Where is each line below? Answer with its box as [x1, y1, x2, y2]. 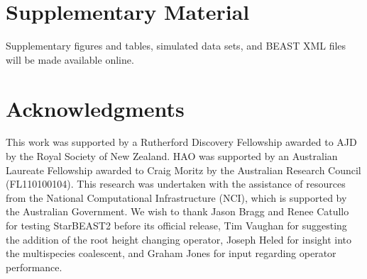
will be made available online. [6, 52, 134, 67]
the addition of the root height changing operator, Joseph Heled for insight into [6, 232, 352, 246]
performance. [6, 259, 62, 274]
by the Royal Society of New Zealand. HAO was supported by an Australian [6, 149, 338, 164]
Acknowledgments [6, 93, 185, 123]
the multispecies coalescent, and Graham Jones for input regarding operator [6, 246, 336, 261]
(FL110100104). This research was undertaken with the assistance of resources [6, 176, 346, 191]
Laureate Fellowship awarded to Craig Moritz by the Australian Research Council [6, 162, 361, 177]
